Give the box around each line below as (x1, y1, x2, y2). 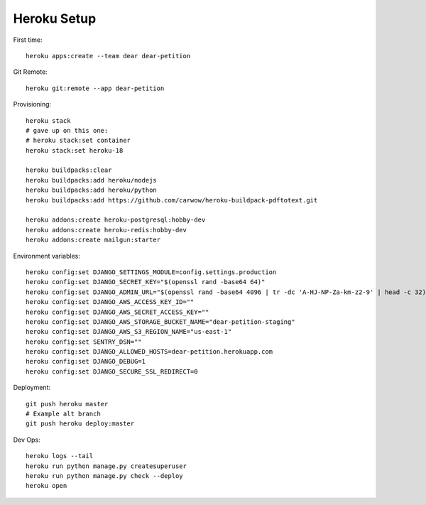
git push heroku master (26, 400, 109, 408)
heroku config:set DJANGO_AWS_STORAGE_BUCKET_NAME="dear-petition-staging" (26, 317, 295, 326)
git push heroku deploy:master (26, 420, 135, 428)
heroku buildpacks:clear (26, 166, 112, 174)
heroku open (26, 482, 67, 490)
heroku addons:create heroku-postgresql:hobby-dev (26, 216, 206, 224)
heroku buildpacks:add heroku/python (26, 186, 158, 195)
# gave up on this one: (26, 126, 109, 134)
